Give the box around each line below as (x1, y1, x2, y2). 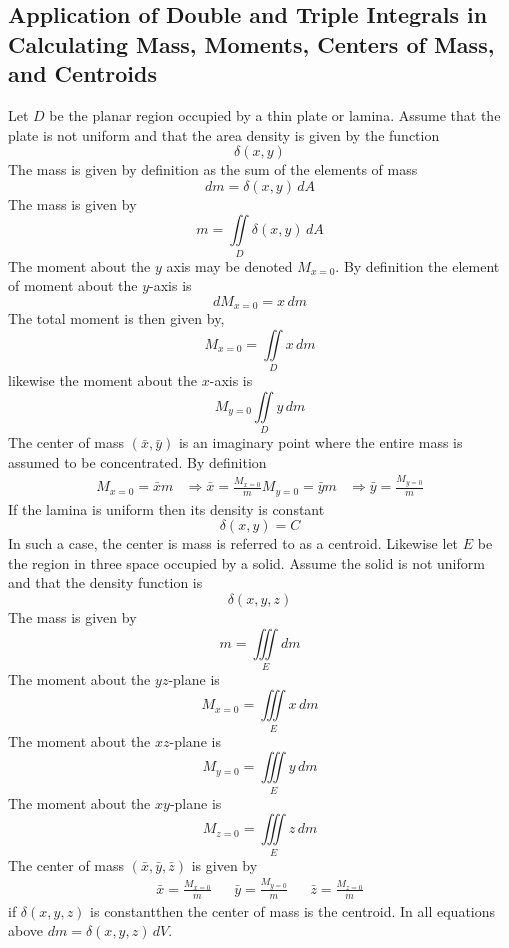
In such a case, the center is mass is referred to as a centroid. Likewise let (8, 533, 459, 554)
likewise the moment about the (8, 370, 198, 391)
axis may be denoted (166, 255, 293, 276)
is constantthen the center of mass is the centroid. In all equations (90, 900, 496, 921)
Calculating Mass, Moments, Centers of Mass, (8, 28, 495, 59)
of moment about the (8, 275, 138, 296)
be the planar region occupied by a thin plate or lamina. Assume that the (49, 104, 501, 125)
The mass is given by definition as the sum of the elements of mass (8, 159, 418, 180)
